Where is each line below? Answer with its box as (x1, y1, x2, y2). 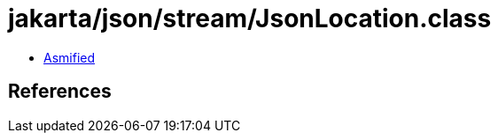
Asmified (43, 49, 96, 65)
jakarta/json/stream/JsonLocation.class (8, 4, 492, 33)
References (8, 80, 112, 103)
